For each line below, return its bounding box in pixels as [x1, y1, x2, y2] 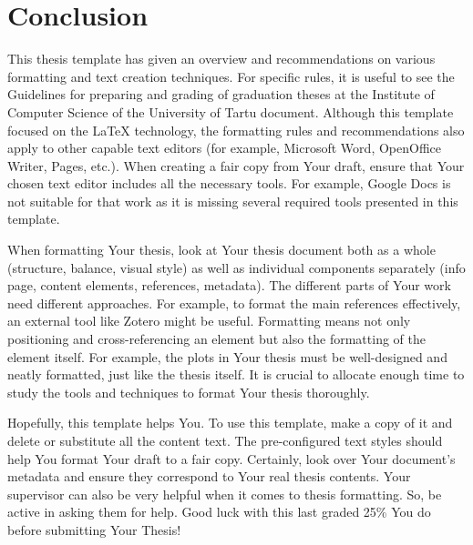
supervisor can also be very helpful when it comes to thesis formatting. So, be [7, 484, 442, 503]
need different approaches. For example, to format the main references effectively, [7, 293, 461, 312]
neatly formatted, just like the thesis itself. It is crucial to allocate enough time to [7, 365, 465, 384]
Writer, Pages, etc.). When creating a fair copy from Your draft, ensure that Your [7, 156, 465, 175]
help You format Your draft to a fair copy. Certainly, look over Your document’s [7, 449, 456, 468]
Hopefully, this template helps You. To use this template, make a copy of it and [7, 413, 453, 432]
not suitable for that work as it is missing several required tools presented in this [7, 191, 458, 210]
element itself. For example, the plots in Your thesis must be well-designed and [7, 347, 447, 366]
